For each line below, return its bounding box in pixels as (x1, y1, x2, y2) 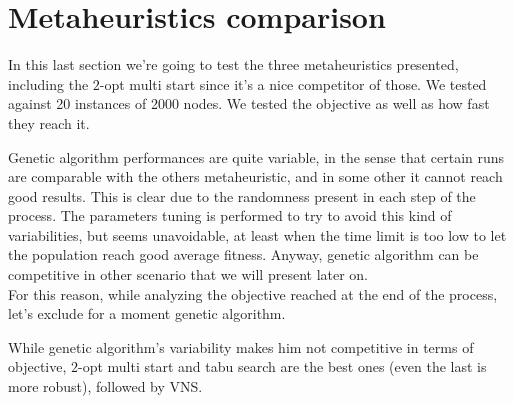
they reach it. (8, 112, 90, 133)
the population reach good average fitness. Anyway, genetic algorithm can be (8, 244, 479, 265)
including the (8, 73, 89, 94)
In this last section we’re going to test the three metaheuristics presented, (8, 54, 459, 75)
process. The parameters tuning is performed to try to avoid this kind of (8, 205, 452, 226)
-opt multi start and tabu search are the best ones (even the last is (78, 356, 487, 377)
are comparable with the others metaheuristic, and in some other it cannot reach (8, 166, 503, 187)
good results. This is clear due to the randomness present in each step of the (8, 185, 476, 206)
